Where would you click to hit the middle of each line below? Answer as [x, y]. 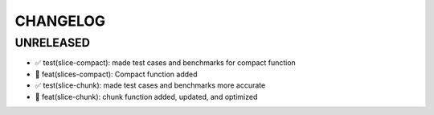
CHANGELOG [60, 21]
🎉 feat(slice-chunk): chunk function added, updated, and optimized [146, 97]
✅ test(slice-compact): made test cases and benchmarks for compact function [166, 63]
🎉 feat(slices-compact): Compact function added [116, 74]
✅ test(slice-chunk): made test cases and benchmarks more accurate [150, 85]
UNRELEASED [52, 43]
